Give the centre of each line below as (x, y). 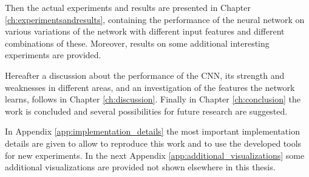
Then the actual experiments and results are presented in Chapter (128, 7)
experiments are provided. (53, 55)
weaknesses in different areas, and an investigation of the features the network (150, 87)
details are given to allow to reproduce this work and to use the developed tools (153, 143)
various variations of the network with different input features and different (145, 31)
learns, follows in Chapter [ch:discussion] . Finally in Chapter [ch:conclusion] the (153, 99)
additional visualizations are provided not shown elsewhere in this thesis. (140, 167)
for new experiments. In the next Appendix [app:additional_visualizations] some (155, 155)
